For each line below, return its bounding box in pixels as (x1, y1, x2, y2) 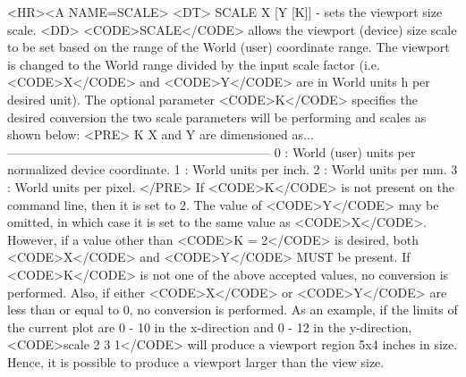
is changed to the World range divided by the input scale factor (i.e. (7, 54, 380, 73)
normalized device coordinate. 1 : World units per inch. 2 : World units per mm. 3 (7, 160, 458, 179)
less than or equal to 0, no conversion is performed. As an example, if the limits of (7, 300, 458, 319)
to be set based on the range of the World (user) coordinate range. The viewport (7, 38, 450, 56)
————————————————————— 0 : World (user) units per (7, 142, 416, 161)
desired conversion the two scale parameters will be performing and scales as (7, 107, 427, 126)
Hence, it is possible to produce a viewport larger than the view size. (7, 352, 385, 371)
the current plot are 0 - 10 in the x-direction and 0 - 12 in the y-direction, (7, 317, 412, 336)
